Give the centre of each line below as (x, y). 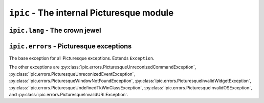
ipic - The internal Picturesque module (91, 13)
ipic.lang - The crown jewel (55, 30)
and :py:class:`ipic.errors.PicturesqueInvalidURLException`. (69, 95)
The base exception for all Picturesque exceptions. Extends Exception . (82, 58)
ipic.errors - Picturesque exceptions (70, 46)
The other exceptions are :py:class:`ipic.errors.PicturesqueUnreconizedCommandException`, (103, 67)
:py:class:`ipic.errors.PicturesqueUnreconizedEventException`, (72, 74)
